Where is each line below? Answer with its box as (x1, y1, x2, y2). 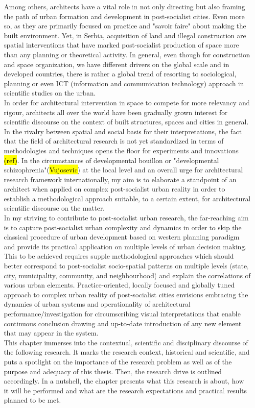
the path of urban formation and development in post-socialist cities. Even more (4, 11, 245, 21)
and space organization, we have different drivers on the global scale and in (4, 59, 230, 69)
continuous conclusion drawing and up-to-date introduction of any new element (4, 318, 242, 328)
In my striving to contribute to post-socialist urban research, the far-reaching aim (4, 213, 249, 223)
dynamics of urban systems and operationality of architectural (4, 299, 190, 309)
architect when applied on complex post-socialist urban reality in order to (4, 184, 225, 194)
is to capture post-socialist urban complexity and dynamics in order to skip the (4, 222, 242, 232)
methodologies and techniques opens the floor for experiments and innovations (4, 145, 239, 155)
